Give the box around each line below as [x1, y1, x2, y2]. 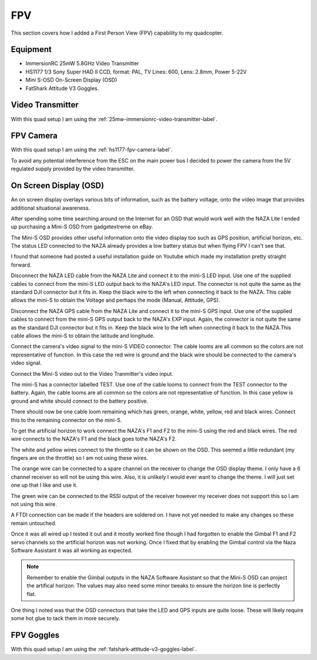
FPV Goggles [11, 630, 60, 640]
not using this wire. [11, 501, 57, 508]
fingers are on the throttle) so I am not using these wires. [11, 454, 149, 462]
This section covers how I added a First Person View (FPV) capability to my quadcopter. [11, 29, 224, 36]
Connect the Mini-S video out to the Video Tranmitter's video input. [11, 370, 173, 377]
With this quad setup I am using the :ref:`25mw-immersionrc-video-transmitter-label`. [11, 115, 218, 123]
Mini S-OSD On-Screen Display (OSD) [25, 76, 117, 83]
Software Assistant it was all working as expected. [11, 547, 133, 554]
